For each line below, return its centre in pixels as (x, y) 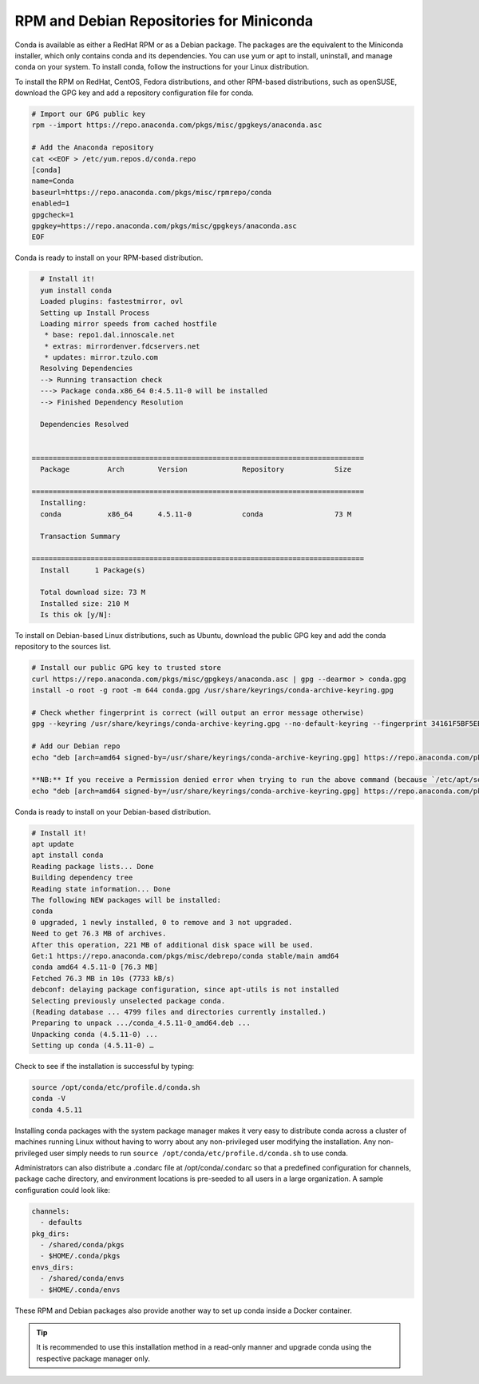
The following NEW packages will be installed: (126, 900)
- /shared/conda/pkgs (83, 1244)
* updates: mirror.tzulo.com (101, 357)
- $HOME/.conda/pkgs (80, 1256)
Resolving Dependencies (87, 369)
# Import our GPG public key (89, 114)
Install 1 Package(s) (93, 570)
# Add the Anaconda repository (93, 148)
